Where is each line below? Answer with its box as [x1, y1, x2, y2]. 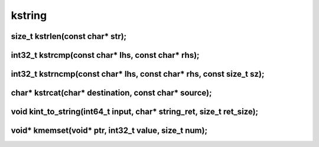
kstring [11, 9, 47, 22]
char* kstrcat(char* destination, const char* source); [11, 88, 212, 98]
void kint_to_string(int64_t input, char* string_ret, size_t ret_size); [11, 107, 259, 117]
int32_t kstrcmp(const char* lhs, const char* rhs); [11, 50, 200, 60]
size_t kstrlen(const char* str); [11, 31, 127, 41]
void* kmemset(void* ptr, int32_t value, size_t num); [11, 126, 208, 136]
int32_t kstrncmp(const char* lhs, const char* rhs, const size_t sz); [11, 69, 265, 79]
